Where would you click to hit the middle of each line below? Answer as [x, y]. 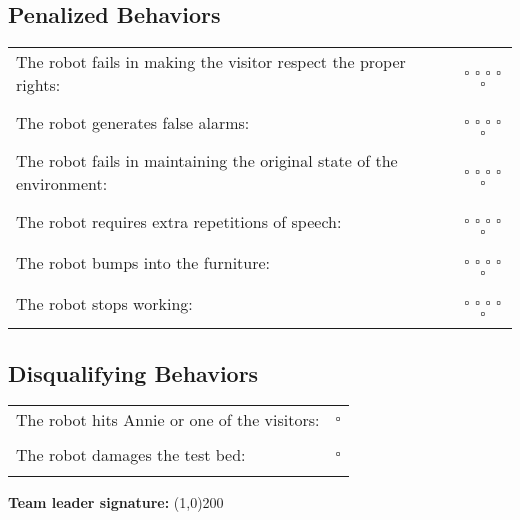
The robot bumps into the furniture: [143, 263]
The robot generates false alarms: [133, 123]
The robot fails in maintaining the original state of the [207, 161]
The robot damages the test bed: [131, 455]
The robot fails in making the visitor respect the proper [211, 62]
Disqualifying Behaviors [133, 372]
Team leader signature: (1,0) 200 [116, 502]
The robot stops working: [104, 304]
